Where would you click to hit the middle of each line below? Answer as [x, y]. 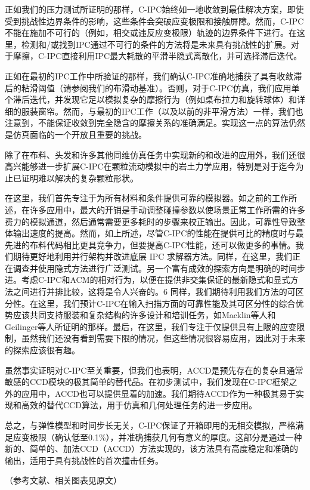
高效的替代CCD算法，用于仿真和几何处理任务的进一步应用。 [139, 405]
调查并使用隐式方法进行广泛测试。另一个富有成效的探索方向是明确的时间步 [159, 268]
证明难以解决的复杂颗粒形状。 [80, 178]
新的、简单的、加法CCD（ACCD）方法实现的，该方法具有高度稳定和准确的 [151, 449]
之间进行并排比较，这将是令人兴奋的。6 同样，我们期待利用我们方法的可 [154, 292]
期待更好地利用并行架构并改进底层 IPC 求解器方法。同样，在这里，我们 [153, 256]
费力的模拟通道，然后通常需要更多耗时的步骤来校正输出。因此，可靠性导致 [151, 221]
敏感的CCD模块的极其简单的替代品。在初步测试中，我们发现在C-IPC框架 [147, 382]
